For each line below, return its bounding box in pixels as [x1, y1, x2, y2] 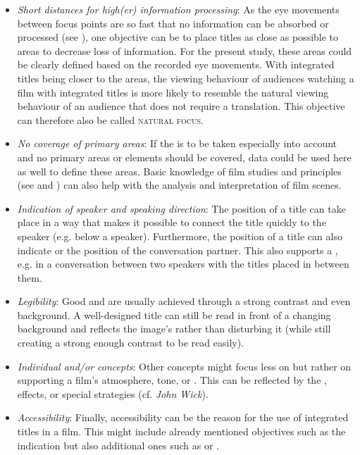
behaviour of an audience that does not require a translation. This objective [17, 99, 345, 113]
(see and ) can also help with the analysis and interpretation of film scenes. [17, 177, 342, 192]
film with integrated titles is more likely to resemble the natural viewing [17, 85, 329, 99]
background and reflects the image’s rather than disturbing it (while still [17, 321, 331, 336]
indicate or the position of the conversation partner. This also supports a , [17, 242, 338, 257]
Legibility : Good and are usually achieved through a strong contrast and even [17, 294, 351, 308]
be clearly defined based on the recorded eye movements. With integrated [17, 57, 335, 72]
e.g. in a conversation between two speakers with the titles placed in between [17, 256, 349, 271]
